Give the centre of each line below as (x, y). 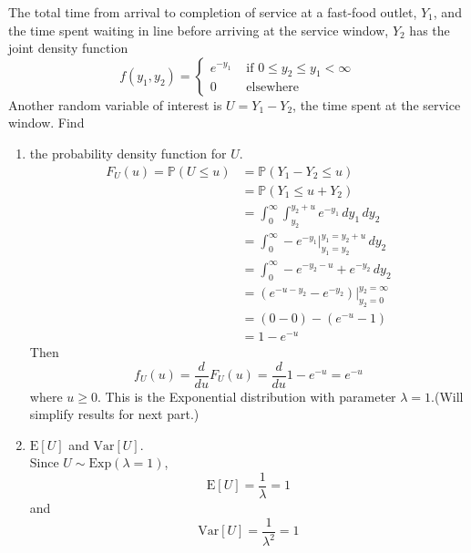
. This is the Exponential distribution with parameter (246, 396)
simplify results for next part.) (114, 414)
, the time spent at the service (377, 104)
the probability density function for (128, 153)
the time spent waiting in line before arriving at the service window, (199, 30)
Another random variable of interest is (115, 104)
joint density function (68, 48)
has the (430, 30)
